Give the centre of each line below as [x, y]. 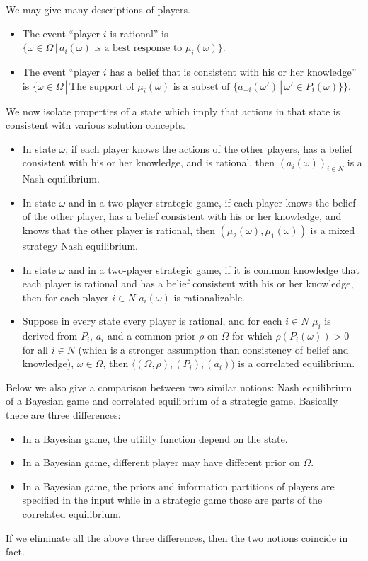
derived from [50, 336]
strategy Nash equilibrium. [80, 245]
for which [252, 336]
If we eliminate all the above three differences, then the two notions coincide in [177, 537]
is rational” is [139, 33]
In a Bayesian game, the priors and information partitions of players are [178, 486]
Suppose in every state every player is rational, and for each [152, 321]
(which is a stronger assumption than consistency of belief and [213, 349]
